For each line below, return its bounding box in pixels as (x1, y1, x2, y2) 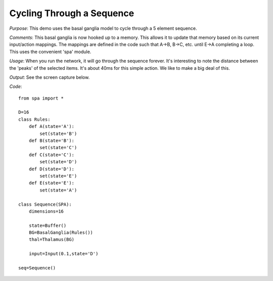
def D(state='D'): (28, 166, 75, 172)
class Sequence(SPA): (18, 201, 72, 207)
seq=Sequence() (18, 265, 56, 271)
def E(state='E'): (28, 180, 75, 186)
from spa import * (18, 95, 64, 101)
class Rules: (18, 116, 51, 122)
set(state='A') (39, 187, 77, 193)
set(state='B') (39, 130, 77, 136)
